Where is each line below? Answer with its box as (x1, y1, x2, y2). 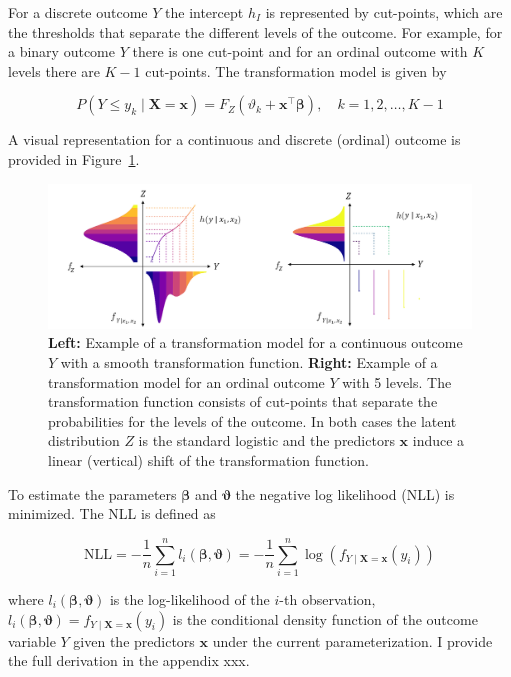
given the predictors (73, 630, 195, 651)
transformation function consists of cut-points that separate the (48, 391, 438, 412)
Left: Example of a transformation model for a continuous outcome (48, 332, 463, 353)
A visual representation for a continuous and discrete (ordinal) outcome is (8, 129, 461, 150)
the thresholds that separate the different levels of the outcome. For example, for (8, 21, 503, 42)
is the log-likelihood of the (109, 588, 270, 609)
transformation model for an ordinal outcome (48, 371, 325, 392)
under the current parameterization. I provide (212, 630, 493, 651)
